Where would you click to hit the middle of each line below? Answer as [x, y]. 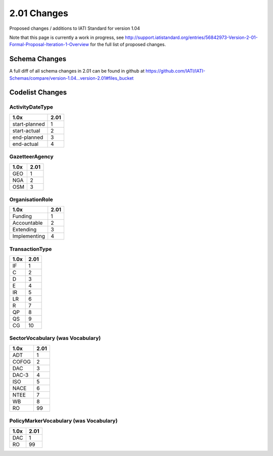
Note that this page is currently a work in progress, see [66, 37]
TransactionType [31, 249]
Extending [25, 230]
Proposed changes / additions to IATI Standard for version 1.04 [75, 28]
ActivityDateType [31, 107]
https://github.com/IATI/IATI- [175, 71]
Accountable [28, 223]
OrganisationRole [31, 199]
